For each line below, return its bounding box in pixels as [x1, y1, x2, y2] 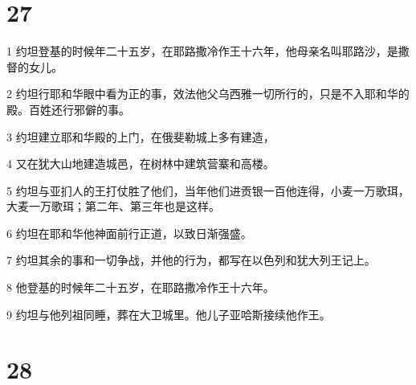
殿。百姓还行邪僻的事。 [6, 100, 130, 117]
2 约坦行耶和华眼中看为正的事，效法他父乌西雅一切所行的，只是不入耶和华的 [6, 85, 410, 102]
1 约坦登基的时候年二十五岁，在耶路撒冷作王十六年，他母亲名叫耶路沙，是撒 [6, 43, 410, 59]
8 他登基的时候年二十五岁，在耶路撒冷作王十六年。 [6, 279, 275, 296]
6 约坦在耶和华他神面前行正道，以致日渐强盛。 [6, 224, 252, 241]
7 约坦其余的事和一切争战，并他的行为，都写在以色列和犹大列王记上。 [6, 252, 376, 268]
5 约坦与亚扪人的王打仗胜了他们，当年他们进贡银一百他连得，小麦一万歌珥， [6, 182, 410, 199]
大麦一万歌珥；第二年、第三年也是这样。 [6, 198, 220, 215]
